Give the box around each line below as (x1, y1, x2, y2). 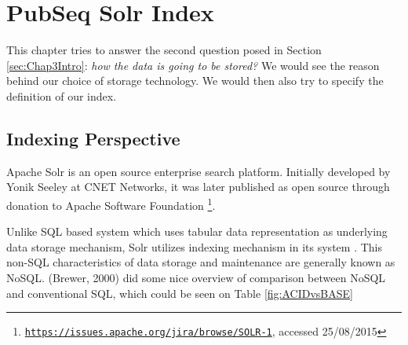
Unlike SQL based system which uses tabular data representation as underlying (6, 223, 388, 240)
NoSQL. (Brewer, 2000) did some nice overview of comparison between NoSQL (6, 269, 386, 285)
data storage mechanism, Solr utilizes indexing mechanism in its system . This (6, 238, 382, 255)
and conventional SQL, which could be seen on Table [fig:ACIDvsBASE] (6, 284, 353, 301)
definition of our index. (6, 87, 117, 104)
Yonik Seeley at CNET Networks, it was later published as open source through (6, 178, 390, 195)
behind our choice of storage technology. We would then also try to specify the (6, 72, 384, 89)
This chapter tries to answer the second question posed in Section (6, 42, 322, 58)
